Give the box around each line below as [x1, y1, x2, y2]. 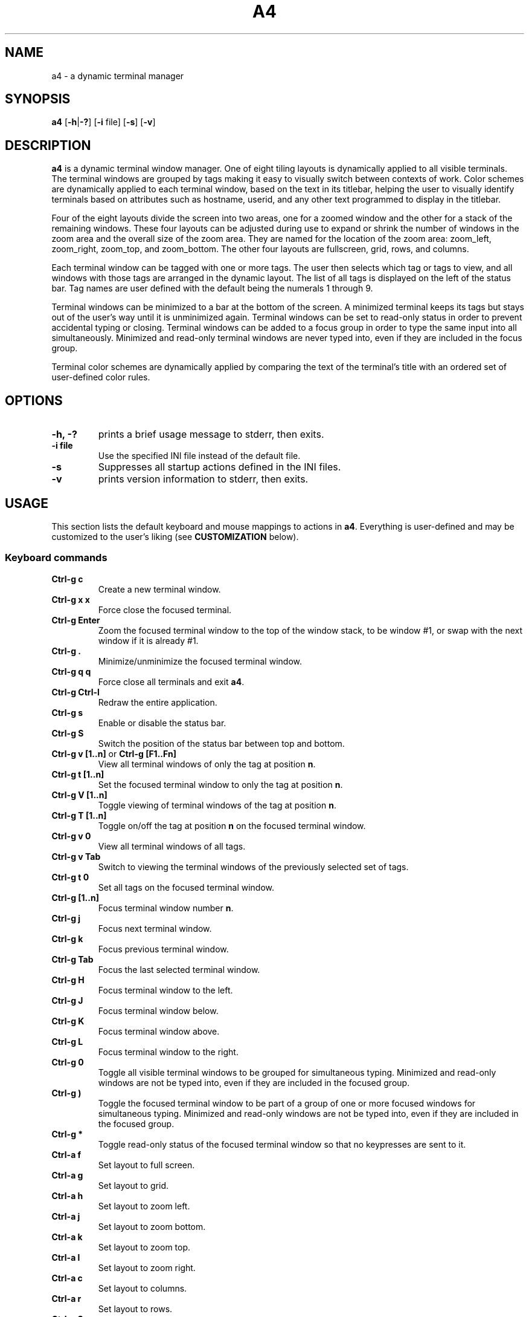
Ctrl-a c [51, 1272, 83, 1283]
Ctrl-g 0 [51, 1056, 84, 1067]
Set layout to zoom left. [98, 1200, 190, 1211]
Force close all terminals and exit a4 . [98, 676, 245, 687]
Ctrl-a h [51, 1190, 83, 1201]
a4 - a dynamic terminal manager [51, 70, 184, 81]
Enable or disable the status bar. [98, 717, 226, 728]
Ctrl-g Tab [51, 954, 94, 964]
